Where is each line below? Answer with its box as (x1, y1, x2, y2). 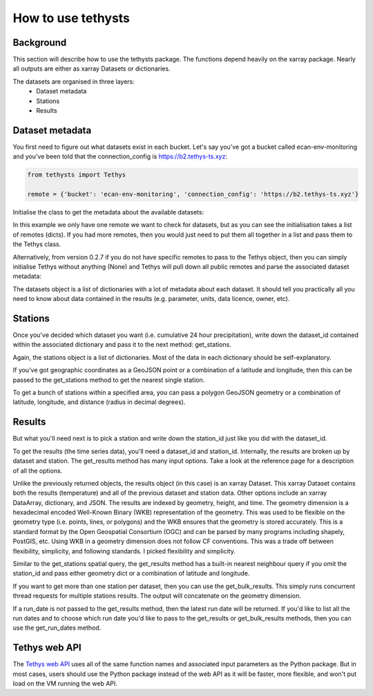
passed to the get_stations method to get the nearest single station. (12, 376, 205, 384)
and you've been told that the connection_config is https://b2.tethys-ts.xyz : (12, 152, 228, 161)
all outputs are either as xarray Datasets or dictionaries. (12, 64, 171, 73)
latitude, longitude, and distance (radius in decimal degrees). (12, 398, 186, 406)
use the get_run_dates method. (12, 623, 102, 632)
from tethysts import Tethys (27, 171, 126, 179)
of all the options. (12, 466, 63, 475)
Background (12, 37, 67, 48)
